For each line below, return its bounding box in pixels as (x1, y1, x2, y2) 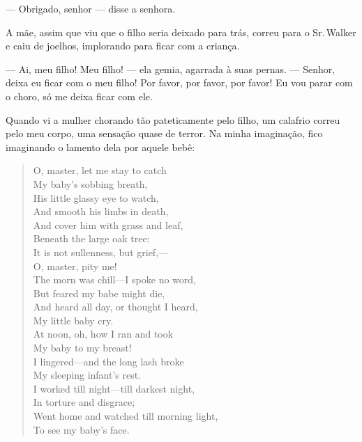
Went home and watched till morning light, (33, 409, 218, 423)
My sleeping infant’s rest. (33, 368, 142, 382)
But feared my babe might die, (33, 285, 165, 300)
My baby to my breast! (33, 340, 132, 355)
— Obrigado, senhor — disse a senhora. (6, 1, 176, 15)
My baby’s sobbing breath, (33, 176, 148, 191)
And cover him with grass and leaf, (33, 217, 183, 232)
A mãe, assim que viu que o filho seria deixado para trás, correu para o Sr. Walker (6, 24, 356, 39)
